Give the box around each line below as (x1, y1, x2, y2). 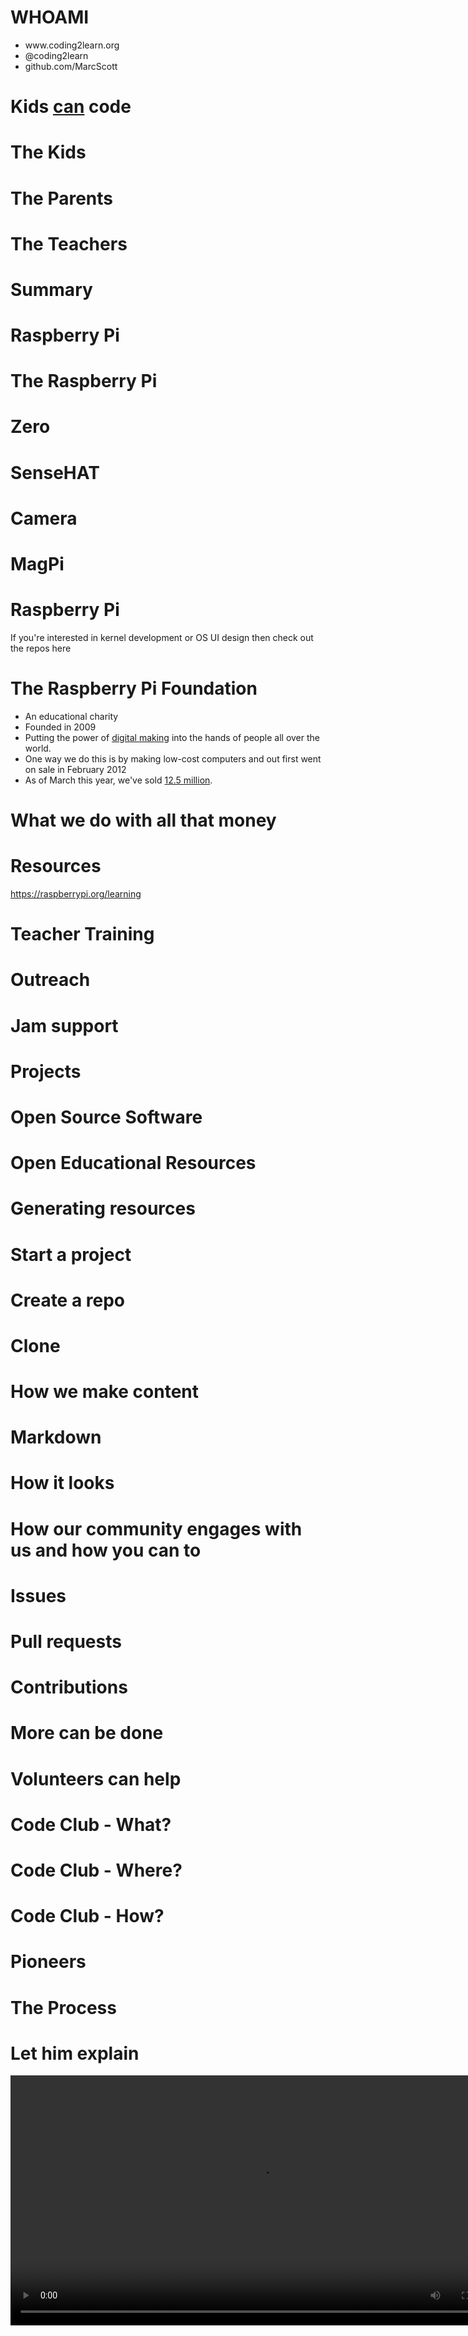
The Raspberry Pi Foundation (10, 677, 258, 700)
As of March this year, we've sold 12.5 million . (24, 774, 213, 786)
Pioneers (10, 1951, 87, 1973)
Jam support (10, 1014, 119, 1037)
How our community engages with (10, 1517, 303, 1540)
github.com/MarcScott (24, 60, 118, 72)
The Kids (10, 141, 87, 164)
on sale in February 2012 (24, 763, 127, 775)
